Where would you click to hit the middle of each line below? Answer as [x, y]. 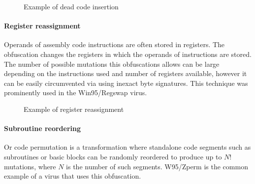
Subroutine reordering [43, 128]
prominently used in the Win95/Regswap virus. [76, 92]
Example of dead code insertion [71, 6]
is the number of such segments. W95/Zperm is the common [157, 166]
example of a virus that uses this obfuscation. [73, 176]
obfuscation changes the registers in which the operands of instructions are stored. [128, 54]
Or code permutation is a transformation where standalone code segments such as [127, 147]
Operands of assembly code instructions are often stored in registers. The [114, 44]
